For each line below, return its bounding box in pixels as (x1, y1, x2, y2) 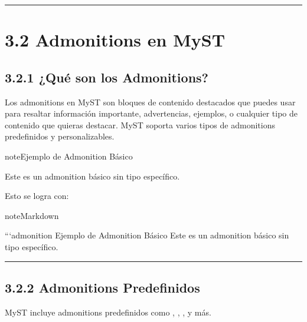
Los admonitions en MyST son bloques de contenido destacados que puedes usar (5, 95, 296, 108)
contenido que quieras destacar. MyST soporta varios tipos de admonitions (5, 118, 275, 131)
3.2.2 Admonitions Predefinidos (5, 278, 200, 296)
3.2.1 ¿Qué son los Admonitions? (5, 68, 208, 86)
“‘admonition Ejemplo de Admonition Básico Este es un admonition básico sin (5, 229, 289, 241)
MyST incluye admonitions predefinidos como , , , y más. (5, 306, 211, 318)
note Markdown (5, 209, 59, 221)
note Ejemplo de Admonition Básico (5, 150, 133, 162)
